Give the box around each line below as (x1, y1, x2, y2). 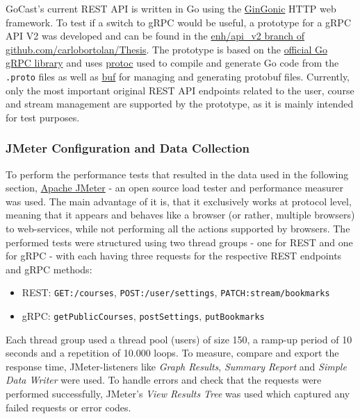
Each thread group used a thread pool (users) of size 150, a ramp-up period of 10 (6, 332, 352, 346)
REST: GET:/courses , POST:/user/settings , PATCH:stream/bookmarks (22, 285, 330, 300)
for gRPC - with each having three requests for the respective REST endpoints (6, 248, 342, 263)
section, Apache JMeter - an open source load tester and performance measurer (6, 180, 344, 195)
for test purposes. (6, 110, 80, 124)
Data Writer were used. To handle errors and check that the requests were (6, 373, 322, 387)
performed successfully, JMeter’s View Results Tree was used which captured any (6, 386, 350, 401)
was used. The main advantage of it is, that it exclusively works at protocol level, (6, 194, 352, 208)
